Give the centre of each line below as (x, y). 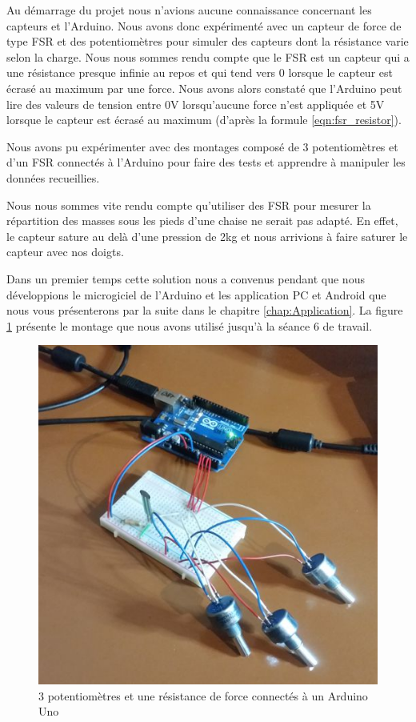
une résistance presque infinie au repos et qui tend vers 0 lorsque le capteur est (200, 72)
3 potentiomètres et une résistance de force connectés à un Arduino (203, 695)
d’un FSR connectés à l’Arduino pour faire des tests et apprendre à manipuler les (206, 162)
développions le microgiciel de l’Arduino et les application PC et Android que (196, 294)
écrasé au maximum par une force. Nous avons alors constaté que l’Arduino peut (204, 88)
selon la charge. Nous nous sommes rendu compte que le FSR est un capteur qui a (208, 56)
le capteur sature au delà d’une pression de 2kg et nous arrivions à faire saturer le (207, 236)
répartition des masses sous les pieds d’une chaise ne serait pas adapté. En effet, (202, 221)
